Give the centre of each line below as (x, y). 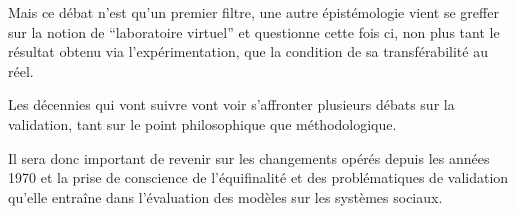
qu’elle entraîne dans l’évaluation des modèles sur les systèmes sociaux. (225, 196)
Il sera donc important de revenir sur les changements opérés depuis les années (249, 157)
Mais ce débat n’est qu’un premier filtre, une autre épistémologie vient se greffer (253, 12)
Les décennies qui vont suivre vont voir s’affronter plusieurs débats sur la (231, 104)
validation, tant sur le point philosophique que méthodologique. (202, 123)
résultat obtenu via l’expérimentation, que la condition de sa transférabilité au (248, 51)
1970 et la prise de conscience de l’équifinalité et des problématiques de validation (258, 177)
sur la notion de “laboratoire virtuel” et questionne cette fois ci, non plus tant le (254, 31)
